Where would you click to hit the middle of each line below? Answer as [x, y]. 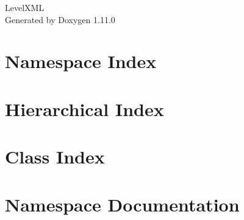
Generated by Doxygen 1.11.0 [60, 19]
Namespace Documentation [122, 204]
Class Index [55, 156]
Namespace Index [81, 61]
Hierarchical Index [84, 108]
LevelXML [25, 7]
